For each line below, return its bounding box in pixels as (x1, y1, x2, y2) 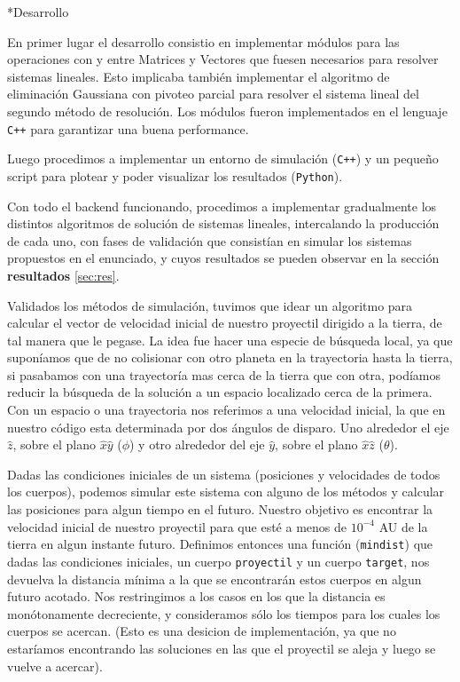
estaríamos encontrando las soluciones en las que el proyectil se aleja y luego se (7, 638, 436, 657)
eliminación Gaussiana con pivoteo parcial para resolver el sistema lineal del (7, 84, 419, 103)
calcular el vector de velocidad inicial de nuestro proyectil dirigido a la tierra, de (7, 313, 442, 332)
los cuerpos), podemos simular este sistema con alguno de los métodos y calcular (7, 482, 445, 501)
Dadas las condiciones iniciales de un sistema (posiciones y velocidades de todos (7, 464, 441, 483)
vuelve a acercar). (7, 656, 103, 675)
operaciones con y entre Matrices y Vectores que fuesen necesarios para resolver (7, 50, 439, 68)
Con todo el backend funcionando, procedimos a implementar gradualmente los (7, 196, 437, 215)
